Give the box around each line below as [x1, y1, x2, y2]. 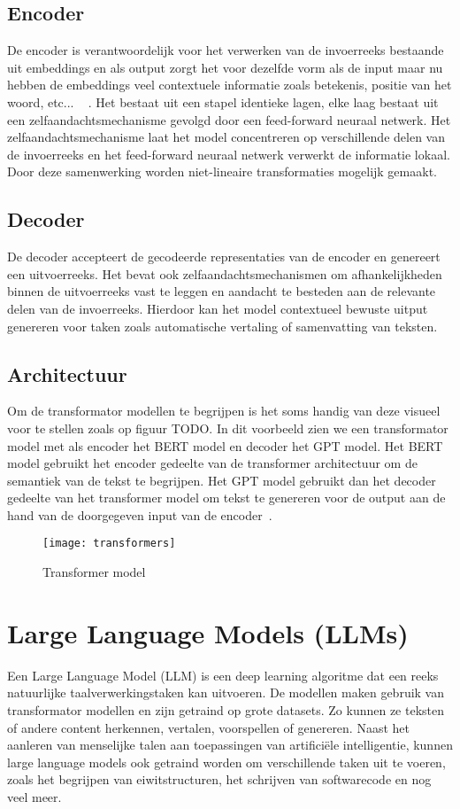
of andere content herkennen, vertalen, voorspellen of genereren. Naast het [7, 718, 410, 736]
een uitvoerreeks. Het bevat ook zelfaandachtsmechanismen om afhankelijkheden [7, 264, 442, 283]
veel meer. [7, 788, 62, 806]
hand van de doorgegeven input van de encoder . [7, 505, 272, 524]
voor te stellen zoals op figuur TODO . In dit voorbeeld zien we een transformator [7, 418, 448, 437]
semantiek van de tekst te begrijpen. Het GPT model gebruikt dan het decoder [7, 471, 436, 489]
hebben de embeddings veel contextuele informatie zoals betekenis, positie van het [7, 75, 452, 94]
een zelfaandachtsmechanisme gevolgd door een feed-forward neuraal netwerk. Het [7, 110, 451, 128]
